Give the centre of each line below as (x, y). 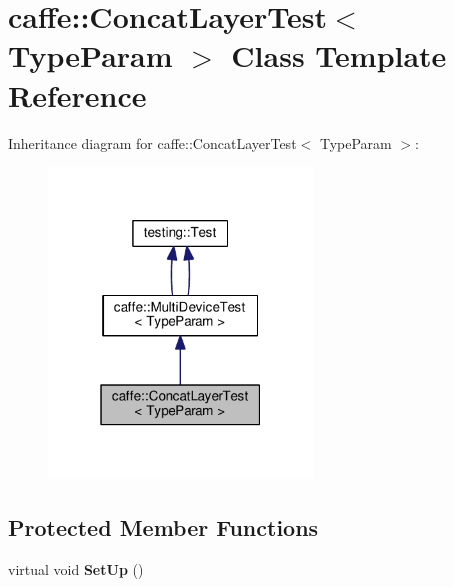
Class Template (339, 55)
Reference (77, 94)
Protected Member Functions (163, 527)
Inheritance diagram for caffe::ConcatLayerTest (152, 142)
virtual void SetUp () (76, 568)
